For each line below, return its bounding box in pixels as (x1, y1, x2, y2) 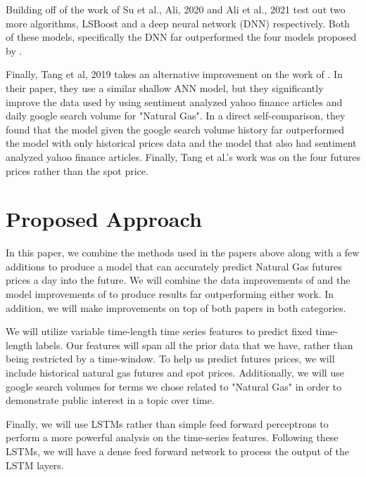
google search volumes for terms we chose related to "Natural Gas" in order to (6, 379, 342, 393)
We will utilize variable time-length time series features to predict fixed (6, 324, 313, 339)
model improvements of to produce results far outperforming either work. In (6, 287, 334, 301)
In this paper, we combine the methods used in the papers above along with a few (6, 245, 360, 260)
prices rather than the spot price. (6, 163, 149, 178)
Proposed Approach (6, 204, 202, 233)
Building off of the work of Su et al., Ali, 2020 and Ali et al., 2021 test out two (6, 2, 346, 16)
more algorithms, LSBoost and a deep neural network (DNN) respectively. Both (6, 15, 350, 30)
